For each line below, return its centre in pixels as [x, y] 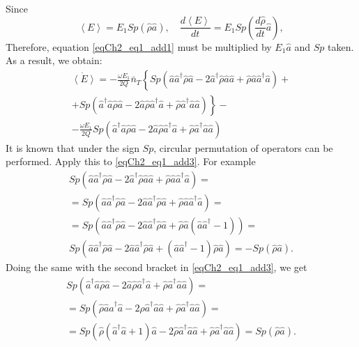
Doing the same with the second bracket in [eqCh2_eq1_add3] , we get [156, 267]
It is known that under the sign [72, 147]
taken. [341, 46]
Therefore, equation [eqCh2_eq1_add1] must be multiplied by [139, 46]
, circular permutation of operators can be [243, 147]
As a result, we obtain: [54, 60]
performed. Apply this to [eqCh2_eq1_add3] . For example [131, 161]
